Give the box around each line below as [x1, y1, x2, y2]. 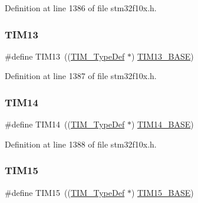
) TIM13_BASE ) [131, 50, 194, 62]
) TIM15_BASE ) [131, 186, 194, 198]
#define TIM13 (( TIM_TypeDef [5, 50, 125, 62]
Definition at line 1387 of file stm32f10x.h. [5, 70, 157, 82]
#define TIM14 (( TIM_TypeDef [5, 118, 125, 130]
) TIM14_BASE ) [131, 118, 194, 130]
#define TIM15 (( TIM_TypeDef [5, 186, 125, 198]
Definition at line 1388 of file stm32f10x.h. [5, 137, 157, 150]
